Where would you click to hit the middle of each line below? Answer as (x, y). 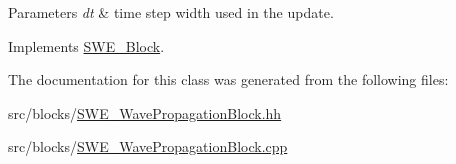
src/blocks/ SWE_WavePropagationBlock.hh (145, 112)
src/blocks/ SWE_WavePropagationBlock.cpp (148, 146)
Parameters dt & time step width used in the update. (171, 12)
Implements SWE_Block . (86, 45)
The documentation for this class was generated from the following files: (228, 79)
